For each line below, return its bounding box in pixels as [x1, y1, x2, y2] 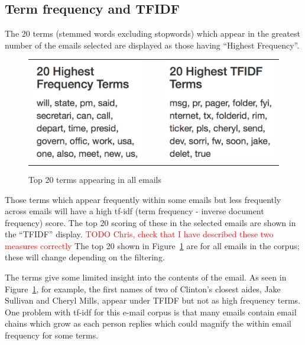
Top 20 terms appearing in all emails [28, 173, 162, 185]
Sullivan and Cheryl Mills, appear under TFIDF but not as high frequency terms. [5, 294, 301, 307]
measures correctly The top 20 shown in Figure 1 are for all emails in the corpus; [5, 239, 300, 252]
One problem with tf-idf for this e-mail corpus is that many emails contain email [5, 305, 297, 318]
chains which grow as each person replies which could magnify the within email [5, 317, 291, 330]
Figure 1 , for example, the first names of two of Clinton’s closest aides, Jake [5, 282, 281, 295]
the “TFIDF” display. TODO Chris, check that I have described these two [5, 228, 274, 240]
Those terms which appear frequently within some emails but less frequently [5, 193, 281, 205]
